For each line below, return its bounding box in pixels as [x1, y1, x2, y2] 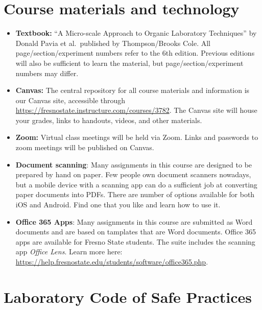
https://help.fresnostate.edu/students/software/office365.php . [15, 256, 208, 267]
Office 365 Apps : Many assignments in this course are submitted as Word [15, 216, 253, 227]
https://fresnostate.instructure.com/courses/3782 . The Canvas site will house [15, 105, 257, 115]
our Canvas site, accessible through [15, 94, 126, 105]
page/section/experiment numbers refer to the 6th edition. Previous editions [15, 47, 255, 58]
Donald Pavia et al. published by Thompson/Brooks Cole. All [15, 37, 211, 48]
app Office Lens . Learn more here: [15, 246, 123, 257]
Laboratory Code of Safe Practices [4, 286, 252, 307]
